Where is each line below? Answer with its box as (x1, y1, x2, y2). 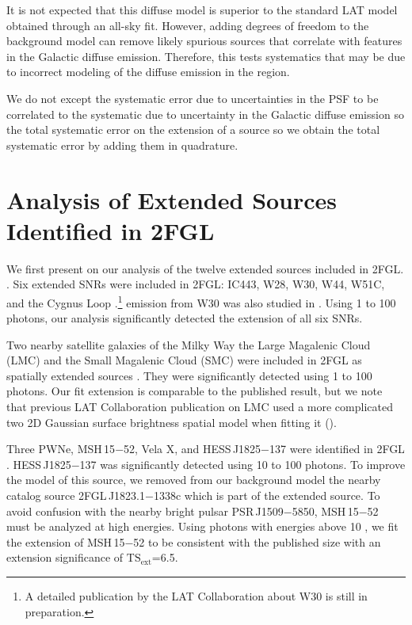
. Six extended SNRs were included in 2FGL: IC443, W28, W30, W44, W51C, (6, 276, 385, 292)
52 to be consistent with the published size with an (133, 533, 381, 550)
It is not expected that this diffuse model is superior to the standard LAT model (6, 2, 398, 17)
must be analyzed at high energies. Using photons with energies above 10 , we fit (6, 518, 399, 535)
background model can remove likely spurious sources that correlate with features (6, 32, 402, 49)
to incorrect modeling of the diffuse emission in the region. (6, 63, 290, 80)
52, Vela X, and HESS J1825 (124, 440, 261, 457)
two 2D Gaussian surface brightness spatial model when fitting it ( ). (6, 413, 337, 430)
